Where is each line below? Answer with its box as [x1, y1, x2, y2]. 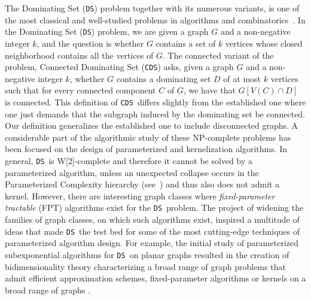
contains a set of [155, 37, 216, 49]
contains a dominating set [116, 72, 211, 84]
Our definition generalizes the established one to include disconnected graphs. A [5, 119, 298, 132]
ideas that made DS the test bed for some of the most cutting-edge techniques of [5, 225, 300, 237]
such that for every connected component [5, 84, 156, 96]
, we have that [183, 84, 236, 96]
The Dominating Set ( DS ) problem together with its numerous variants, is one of [5, 2, 300, 14]
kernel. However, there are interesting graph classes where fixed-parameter [5, 189, 275, 202]
